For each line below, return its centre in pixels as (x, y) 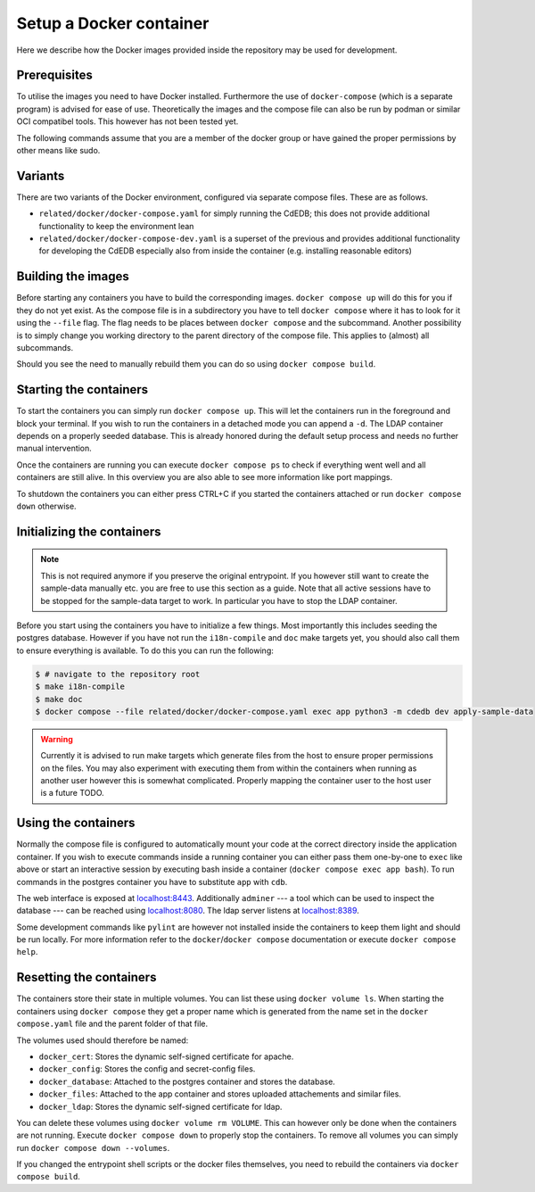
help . (27, 952)
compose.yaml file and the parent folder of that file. (112, 1024)
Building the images (73, 277)
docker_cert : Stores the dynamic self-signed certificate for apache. (166, 1056)
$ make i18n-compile (80, 687)
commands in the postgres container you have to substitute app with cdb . (152, 882)
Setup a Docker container (113, 23)
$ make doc (59, 699)
